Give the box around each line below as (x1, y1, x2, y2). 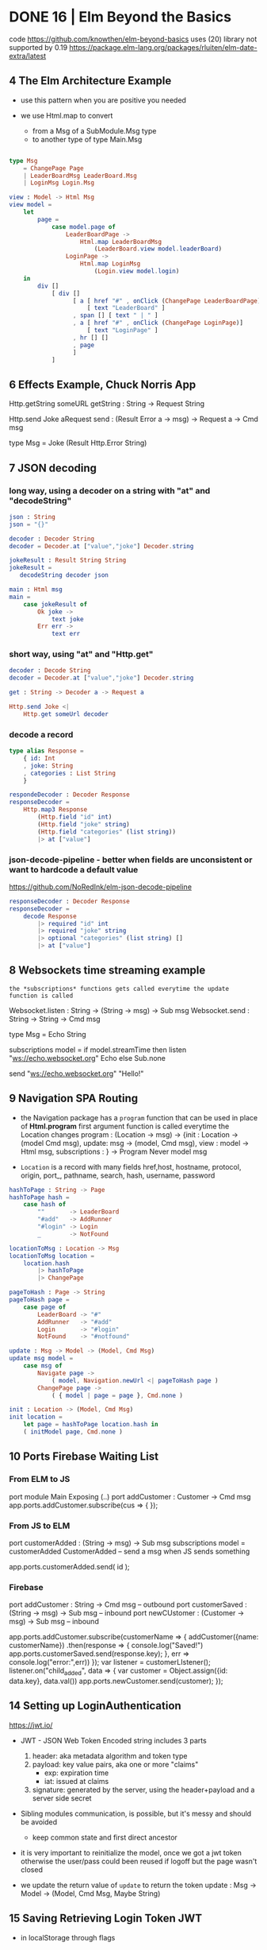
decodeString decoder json (19, 571, 109, 579)
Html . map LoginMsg (79, 260, 141, 268)
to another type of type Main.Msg (32, 134, 143, 144)
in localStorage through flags (20, 1933, 116, 1942)
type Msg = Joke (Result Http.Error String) (9, 438, 147, 448)
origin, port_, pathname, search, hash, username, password (20, 1170, 216, 1180)
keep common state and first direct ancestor (32, 1832, 177, 1842)
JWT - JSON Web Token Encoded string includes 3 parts (20, 1735, 207, 1745)
